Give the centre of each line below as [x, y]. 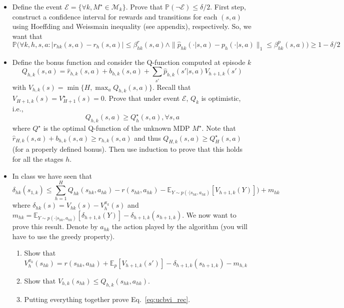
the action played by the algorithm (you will [179, 226]
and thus [147, 138]
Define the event [37, 6]
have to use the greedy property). [63, 236]
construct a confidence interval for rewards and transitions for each [115, 16]
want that [27, 36]
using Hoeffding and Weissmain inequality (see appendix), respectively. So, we [132, 26]
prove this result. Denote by [55, 226]
